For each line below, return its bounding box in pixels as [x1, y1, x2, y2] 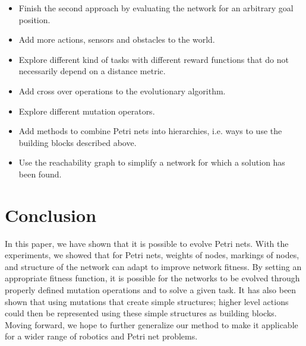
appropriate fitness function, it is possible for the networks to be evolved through [5, 272, 300, 284]
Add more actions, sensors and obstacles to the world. [18, 33, 215, 46]
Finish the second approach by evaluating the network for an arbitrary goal [18, 2, 294, 14]
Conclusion [5, 202, 97, 227]
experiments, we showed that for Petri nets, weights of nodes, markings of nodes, [5, 249, 299, 261]
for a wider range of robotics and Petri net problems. [5, 330, 198, 342]
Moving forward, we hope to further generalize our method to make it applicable [5, 318, 298, 331]
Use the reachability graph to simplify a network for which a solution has [18, 156, 285, 169]
